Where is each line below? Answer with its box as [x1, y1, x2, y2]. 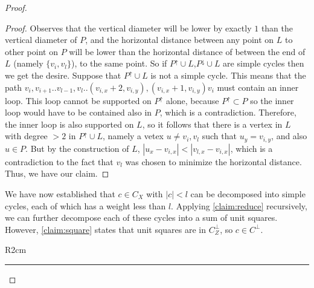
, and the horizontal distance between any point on [85, 33, 274, 46]
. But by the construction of [25, 142, 129, 154]
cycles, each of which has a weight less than [5, 199, 166, 212]
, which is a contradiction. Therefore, [159, 106, 296, 119]
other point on [5, 45, 58, 57]
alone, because [165, 94, 219, 106]
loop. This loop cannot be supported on [5, 94, 152, 106]
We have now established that [5, 187, 115, 200]
